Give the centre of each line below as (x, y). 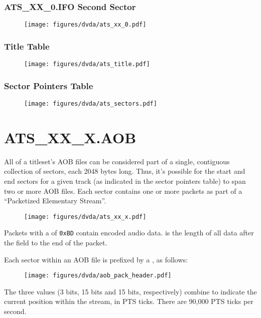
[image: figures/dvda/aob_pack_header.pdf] (98, 276)
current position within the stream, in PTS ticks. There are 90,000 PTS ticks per (129, 301)
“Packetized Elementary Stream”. (55, 201)
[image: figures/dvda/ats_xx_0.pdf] (85, 25)
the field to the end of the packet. (56, 243)
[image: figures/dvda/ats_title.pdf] (87, 64)
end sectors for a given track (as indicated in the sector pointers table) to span (125, 181)
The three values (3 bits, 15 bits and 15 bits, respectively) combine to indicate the (130, 291)
